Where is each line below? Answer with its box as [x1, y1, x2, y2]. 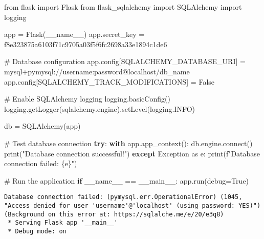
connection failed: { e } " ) [4, 158, 77, 169]
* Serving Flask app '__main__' [8, 219, 118, 227]
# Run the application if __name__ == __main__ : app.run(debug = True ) [4, 175, 249, 186]
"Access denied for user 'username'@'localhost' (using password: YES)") [4, 202, 261, 209]
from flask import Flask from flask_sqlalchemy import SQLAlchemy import [4, 2, 242, 12]
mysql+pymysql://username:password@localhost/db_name [4, 66, 190, 76]
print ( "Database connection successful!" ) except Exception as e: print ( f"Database [4, 148, 260, 158]
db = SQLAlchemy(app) [4, 121, 81, 131]
